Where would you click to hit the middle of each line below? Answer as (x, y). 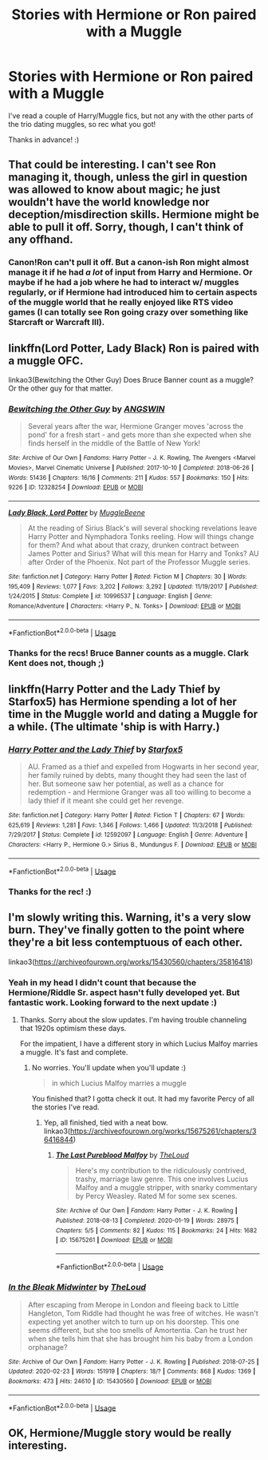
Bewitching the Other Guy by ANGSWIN (87, 409)
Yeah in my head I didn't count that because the (102, 982)
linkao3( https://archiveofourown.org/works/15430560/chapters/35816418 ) (131, 962)
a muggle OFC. (46, 361)
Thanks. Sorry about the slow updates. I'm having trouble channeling (133, 1020)
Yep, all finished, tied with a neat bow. (106, 1123)
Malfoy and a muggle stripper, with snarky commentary (166, 1188)
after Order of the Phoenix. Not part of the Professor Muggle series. (139, 561)
